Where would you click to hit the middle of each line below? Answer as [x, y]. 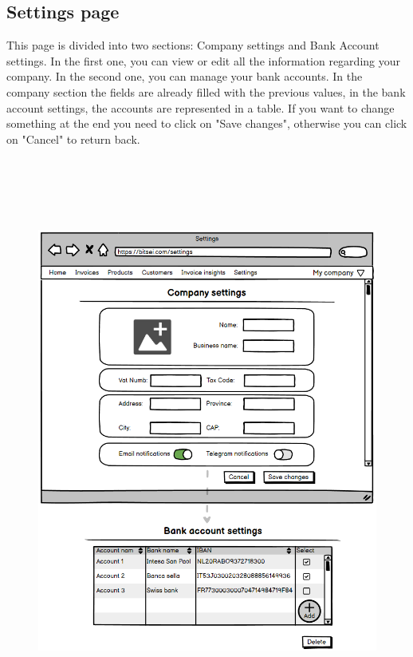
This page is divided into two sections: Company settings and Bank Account [193, 45]
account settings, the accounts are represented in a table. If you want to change [201, 107]
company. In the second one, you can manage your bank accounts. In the [185, 76]
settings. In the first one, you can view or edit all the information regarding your [203, 60]
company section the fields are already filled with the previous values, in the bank [206, 91]
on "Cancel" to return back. [73, 139]
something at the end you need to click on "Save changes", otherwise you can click [207, 123]
